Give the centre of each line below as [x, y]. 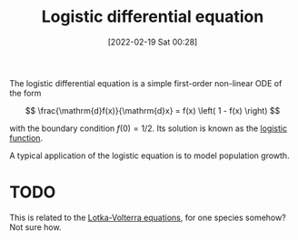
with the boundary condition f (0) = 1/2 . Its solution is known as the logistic [149, 128]
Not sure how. [35, 227]
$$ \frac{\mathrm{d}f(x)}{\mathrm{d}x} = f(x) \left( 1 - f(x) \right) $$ [153, 110]
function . [26, 137]
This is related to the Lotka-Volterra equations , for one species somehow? [148, 217]
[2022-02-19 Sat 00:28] [153, 42]
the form [25, 93]
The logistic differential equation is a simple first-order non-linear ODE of [146, 83]
